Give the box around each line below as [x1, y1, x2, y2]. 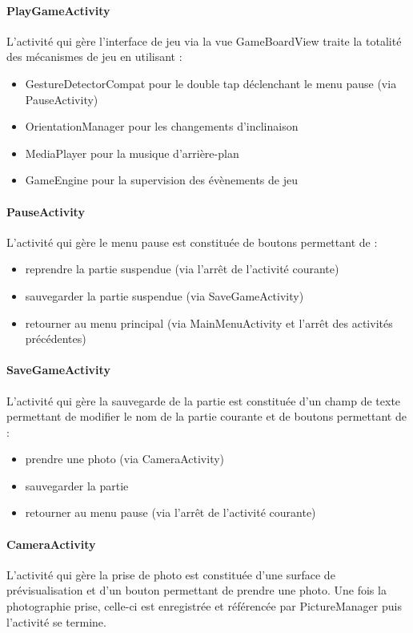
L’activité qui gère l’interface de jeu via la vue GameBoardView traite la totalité [6, 32, 402, 49]
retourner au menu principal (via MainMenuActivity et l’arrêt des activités [25, 314, 393, 331]
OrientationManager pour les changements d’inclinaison [25, 118, 299, 135]
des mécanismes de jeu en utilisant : [6, 48, 182, 65]
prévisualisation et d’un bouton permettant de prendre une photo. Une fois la [6, 582, 387, 599]
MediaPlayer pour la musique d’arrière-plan [25, 144, 239, 161]
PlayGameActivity [6, 2, 110, 18]
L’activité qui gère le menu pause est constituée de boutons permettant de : [6, 233, 378, 250]
